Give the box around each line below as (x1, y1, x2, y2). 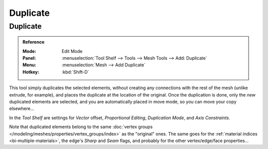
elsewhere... (9, 105, 35, 111)
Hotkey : (22, 69, 40, 75)
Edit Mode (62, 48, 83, 54)
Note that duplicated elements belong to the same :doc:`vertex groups (9, 124, 153, 130)
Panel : (22, 55, 36, 61)
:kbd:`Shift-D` (62, 69, 89, 75)
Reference (22, 39, 45, 45)
